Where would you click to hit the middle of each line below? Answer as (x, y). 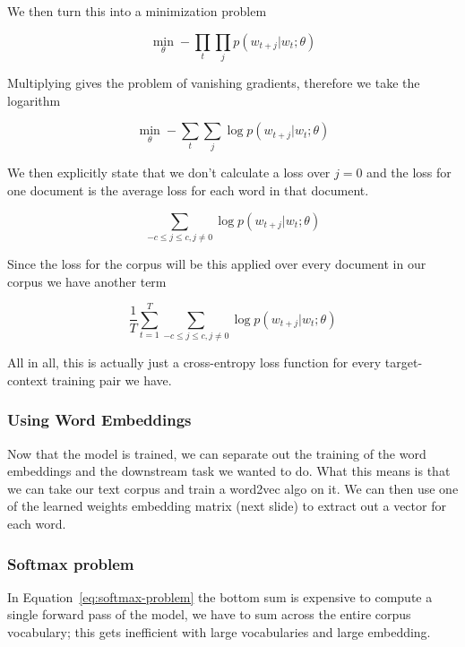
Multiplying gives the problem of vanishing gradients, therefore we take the (214, 82)
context (28, 380)
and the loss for (409, 173)
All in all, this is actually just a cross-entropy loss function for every (194, 362)
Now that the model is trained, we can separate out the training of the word (217, 453)
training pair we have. (112, 380)
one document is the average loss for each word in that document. (188, 190)
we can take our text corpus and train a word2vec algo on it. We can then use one (233, 488)
